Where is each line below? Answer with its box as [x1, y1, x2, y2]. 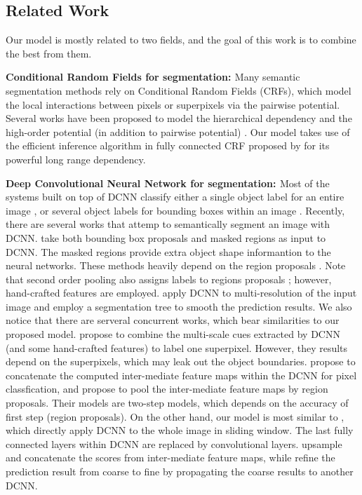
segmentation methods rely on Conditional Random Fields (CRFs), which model [6, 83, 351, 97]
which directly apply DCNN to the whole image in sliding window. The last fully [6, 423, 354, 438]
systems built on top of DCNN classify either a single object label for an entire [6, 189, 344, 204]
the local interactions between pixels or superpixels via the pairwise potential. [6, 97, 340, 111]
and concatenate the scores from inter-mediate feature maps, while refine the [6, 450, 335, 465]
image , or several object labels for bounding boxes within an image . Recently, [6, 203, 345, 217]
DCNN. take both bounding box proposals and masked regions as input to [6, 230, 326, 245]
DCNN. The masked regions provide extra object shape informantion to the [6, 244, 331, 259]
